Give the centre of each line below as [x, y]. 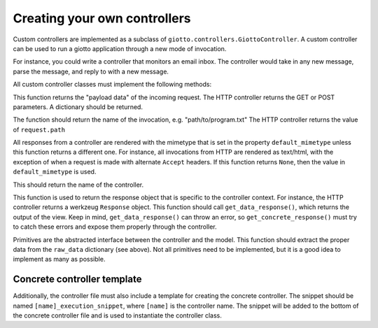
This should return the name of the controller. [78, 185]
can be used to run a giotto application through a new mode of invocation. [120, 48]
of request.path [39, 129]
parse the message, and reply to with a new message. [91, 71]
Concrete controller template [77, 279]
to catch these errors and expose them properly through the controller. [115, 227]
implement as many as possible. [59, 259]
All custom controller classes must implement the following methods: [112, 85]
